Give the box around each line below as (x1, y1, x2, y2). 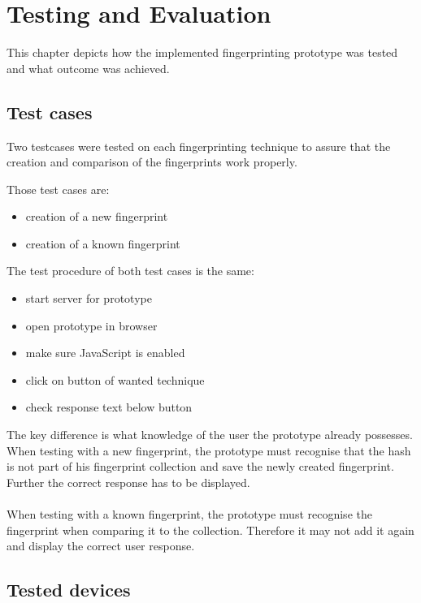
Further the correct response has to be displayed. (7, 473, 250, 490)
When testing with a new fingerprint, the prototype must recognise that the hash (7, 441, 411, 459)
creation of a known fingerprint (25, 235, 180, 252)
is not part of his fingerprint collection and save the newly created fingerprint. (7, 458, 394, 475)
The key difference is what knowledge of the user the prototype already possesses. (7, 426, 413, 443)
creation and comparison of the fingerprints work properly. (7, 153, 297, 170)
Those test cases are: (7, 180, 110, 197)
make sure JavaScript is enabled (25, 344, 185, 361)
